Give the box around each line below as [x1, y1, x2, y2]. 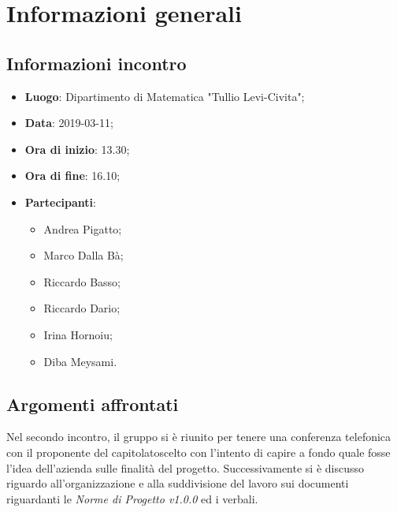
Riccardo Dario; [43, 300, 121, 316]
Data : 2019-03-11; [24, 114, 113, 131]
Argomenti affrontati [6, 391, 179, 416]
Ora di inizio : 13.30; [24, 140, 130, 157]
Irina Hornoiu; [43, 326, 113, 342]
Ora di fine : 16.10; [24, 167, 121, 184]
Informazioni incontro [6, 50, 187, 75]
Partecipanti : [24, 193, 96, 210]
